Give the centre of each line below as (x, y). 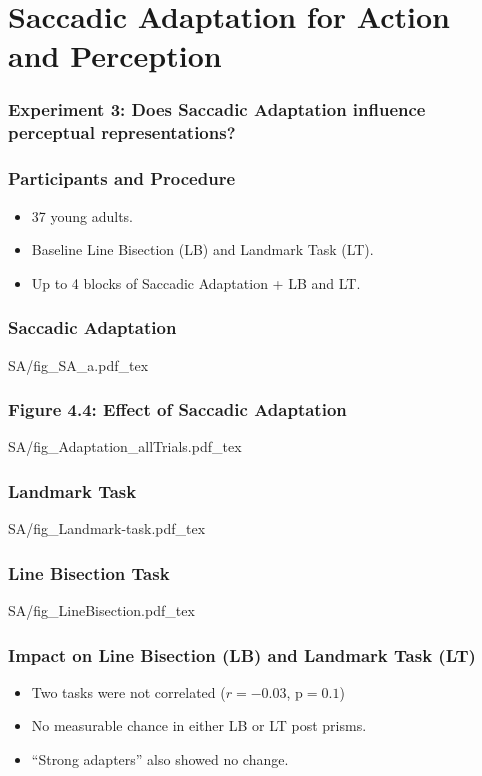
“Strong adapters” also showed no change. (160, 758)
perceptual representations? (122, 132)
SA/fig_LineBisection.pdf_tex (101, 609)
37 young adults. (82, 215)
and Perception (115, 55)
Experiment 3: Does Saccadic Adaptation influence (217, 109)
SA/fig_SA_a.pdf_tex (78, 364)
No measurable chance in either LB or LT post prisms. (199, 725)
